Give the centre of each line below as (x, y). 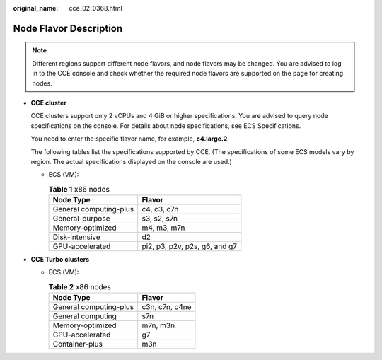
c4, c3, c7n (160, 209)
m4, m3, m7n (163, 228)
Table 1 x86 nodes (79, 189)
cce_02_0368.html (96, 8)
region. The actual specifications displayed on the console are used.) (132, 161)
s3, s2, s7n (160, 219)
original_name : (36, 8)
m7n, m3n (158, 325)
